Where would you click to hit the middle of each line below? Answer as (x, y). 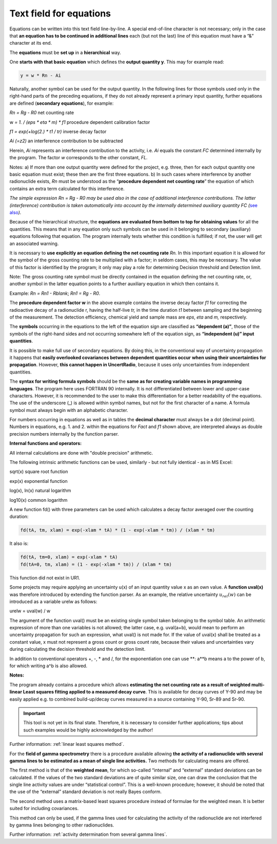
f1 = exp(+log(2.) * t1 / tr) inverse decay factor (58, 132)
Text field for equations (60, 13)
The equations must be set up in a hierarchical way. (65, 52)
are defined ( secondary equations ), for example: (62, 103)
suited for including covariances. (44, 809)
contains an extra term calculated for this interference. (67, 189)
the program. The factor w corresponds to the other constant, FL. (79, 158)
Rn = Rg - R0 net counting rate (42, 112)
